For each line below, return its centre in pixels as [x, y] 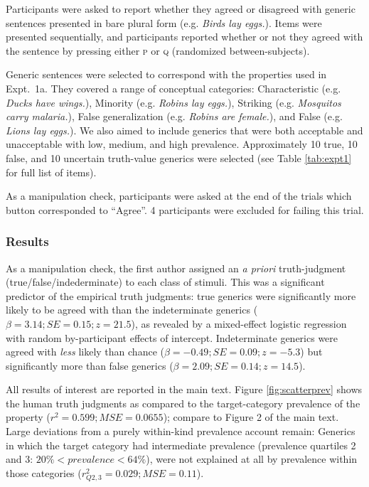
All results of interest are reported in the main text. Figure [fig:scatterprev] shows [184, 389]
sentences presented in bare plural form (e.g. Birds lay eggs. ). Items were [164, 22]
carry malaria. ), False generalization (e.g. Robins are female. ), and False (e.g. [174, 116]
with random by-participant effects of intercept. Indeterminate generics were [172, 337]
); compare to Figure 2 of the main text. [251, 417]
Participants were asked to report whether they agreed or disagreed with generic [181, 9]
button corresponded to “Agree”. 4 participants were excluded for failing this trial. [185, 209]
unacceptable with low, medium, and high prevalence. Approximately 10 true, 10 [182, 144]
